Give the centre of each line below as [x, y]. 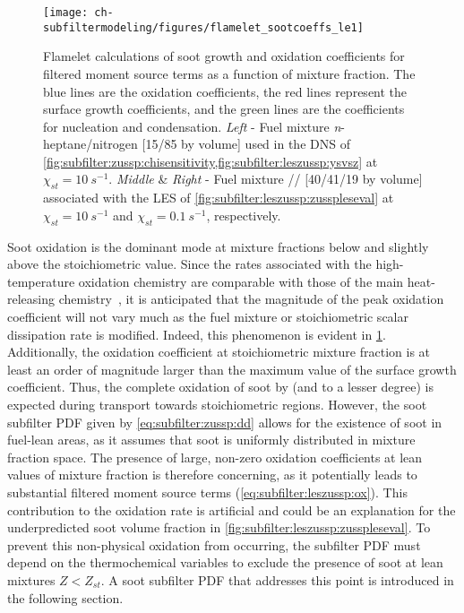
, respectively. [244, 215]
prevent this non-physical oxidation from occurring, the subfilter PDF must [214, 544]
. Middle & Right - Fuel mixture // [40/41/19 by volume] [266, 179]
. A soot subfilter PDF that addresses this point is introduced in [277, 579]
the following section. [65, 597]
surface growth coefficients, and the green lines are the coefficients [224, 109]
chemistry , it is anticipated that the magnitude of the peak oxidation [251, 299]
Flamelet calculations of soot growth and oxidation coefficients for [224, 56]
